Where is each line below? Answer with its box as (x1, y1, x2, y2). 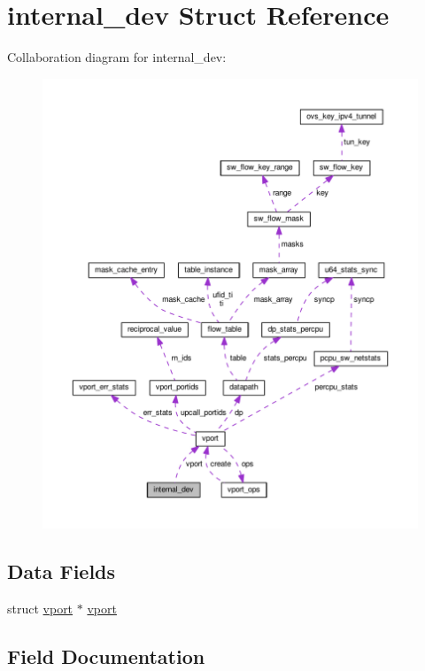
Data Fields (7, 558, 116, 585)
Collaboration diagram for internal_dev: (7, 48, 227, 66)
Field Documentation (7, 642, 205, 669)
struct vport (7, 598, 73, 617)
